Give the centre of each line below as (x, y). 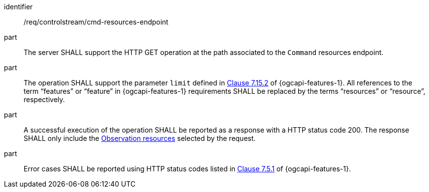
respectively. (44, 99)
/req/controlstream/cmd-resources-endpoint (96, 22)
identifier (18, 7)
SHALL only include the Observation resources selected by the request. (140, 138)
